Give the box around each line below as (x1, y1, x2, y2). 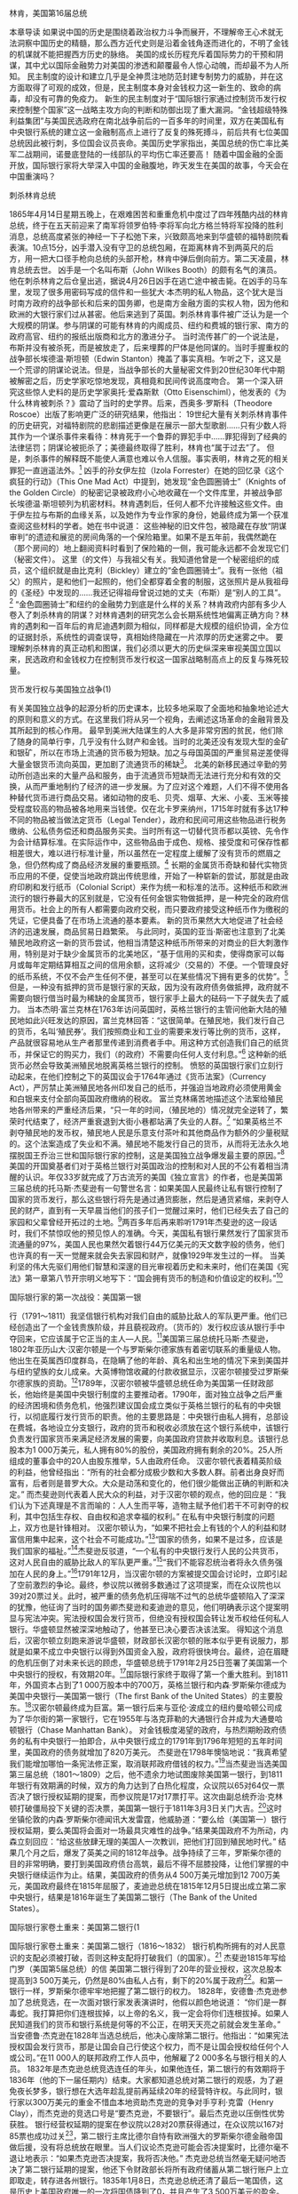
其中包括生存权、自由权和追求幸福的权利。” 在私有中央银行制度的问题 (24, 1510, 276, 1522)
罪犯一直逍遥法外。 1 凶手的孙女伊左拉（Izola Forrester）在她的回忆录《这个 (9, 463, 285, 476)
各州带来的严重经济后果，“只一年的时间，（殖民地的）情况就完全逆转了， (16, 1104, 281, 1115)
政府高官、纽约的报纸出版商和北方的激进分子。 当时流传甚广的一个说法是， (9, 332, 284, 341)
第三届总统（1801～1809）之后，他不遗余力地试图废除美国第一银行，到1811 (9, 1769, 283, 1780)
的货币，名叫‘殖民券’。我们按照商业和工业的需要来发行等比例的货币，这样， (9, 1026, 286, 1037)
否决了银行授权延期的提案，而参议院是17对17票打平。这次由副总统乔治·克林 (9, 1791, 284, 1802)
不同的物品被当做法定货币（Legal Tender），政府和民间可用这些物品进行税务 (9, 814, 286, 825)
